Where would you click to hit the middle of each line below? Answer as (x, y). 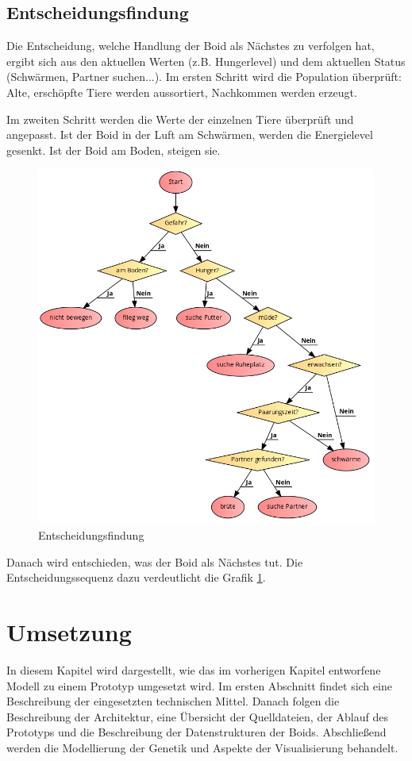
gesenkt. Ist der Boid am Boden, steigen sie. (114, 150)
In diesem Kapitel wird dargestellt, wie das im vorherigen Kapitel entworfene (194, 669)
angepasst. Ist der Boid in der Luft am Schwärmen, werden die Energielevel (190, 135)
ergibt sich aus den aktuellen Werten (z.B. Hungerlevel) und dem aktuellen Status (206, 61)
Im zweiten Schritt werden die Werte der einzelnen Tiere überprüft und (180, 119)
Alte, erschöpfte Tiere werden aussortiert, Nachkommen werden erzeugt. (182, 92)
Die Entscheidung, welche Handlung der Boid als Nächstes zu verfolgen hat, (191, 46)
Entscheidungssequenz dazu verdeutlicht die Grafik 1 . (136, 577)
